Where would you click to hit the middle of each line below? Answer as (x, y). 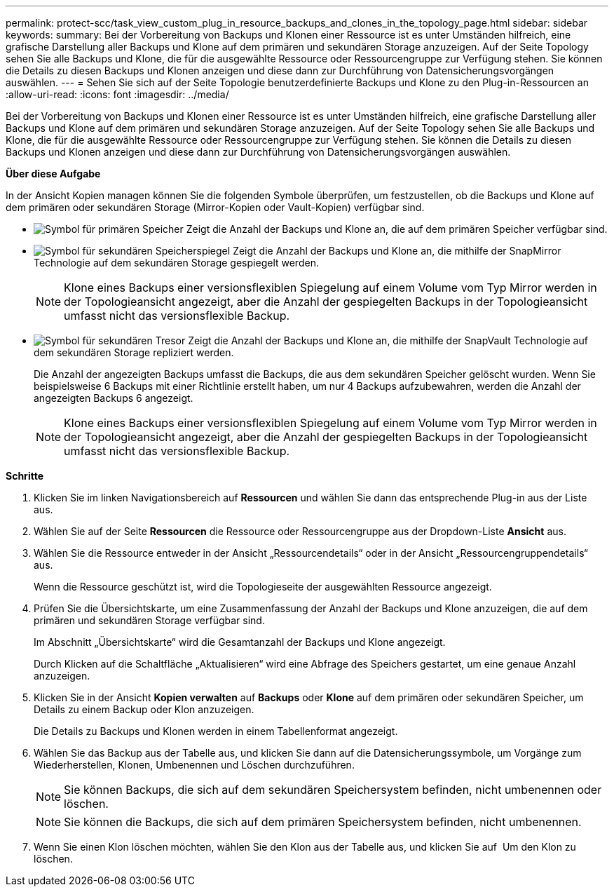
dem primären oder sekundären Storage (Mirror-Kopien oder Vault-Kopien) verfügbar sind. (215, 207)
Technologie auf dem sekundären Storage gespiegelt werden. (176, 263)
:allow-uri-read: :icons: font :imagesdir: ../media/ (117, 94)
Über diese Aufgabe (53, 174)
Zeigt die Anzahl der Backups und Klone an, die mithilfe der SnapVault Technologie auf (388, 340)
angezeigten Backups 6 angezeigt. (114, 398)
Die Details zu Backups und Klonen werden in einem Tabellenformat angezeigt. (216, 731)
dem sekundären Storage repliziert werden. (134, 352)
